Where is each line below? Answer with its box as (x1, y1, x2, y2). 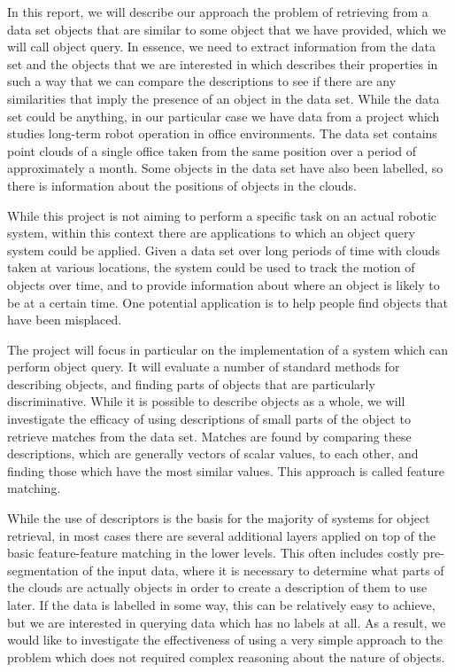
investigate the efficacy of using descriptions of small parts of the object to (7, 410, 411, 428)
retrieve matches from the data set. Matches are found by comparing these (7, 426, 412, 445)
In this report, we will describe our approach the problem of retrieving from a (7, 3, 428, 20)
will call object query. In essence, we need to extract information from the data (7, 37, 436, 56)
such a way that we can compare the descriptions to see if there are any (7, 72, 397, 90)
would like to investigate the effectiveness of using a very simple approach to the (7, 630, 443, 649)
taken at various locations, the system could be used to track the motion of (7, 258, 415, 277)
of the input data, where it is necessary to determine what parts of (82, 560, 444, 579)
